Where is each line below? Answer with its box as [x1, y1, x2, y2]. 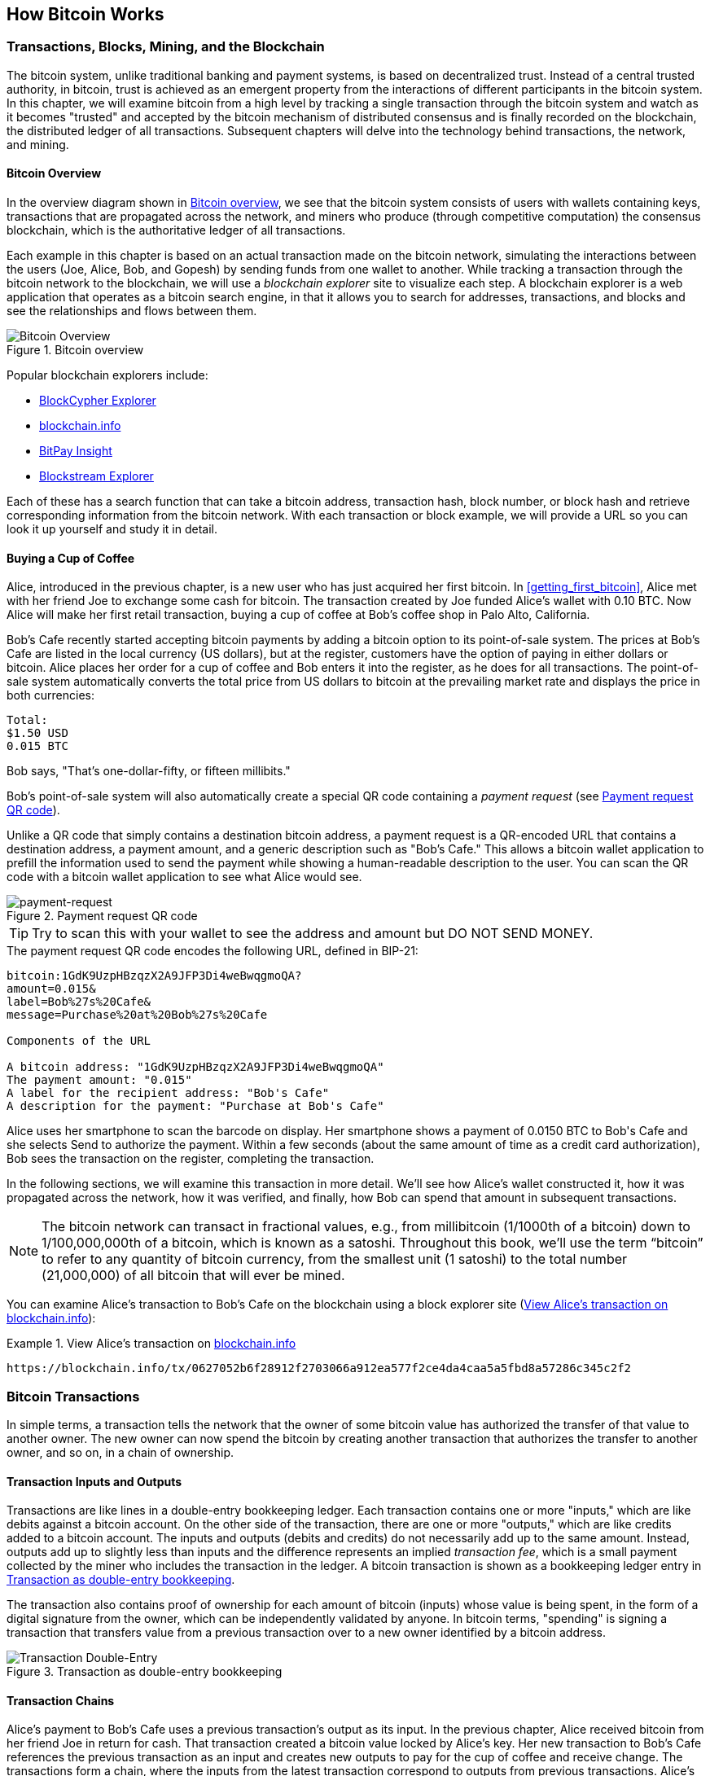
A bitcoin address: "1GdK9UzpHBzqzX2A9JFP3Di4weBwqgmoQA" [7, 1060, 384, 1074]
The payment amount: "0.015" [7, 1073, 192, 1087]
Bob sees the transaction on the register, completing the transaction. [7, 1151, 375, 1166]
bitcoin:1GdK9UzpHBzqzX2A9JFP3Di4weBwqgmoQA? [7, 969, 302, 983]
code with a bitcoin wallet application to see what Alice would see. [7, 870, 362, 884]
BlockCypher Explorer [39, 393, 156, 408]
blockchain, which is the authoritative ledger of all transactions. [7, 223, 346, 238]
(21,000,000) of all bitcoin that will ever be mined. [42, 1267, 345, 1284]
